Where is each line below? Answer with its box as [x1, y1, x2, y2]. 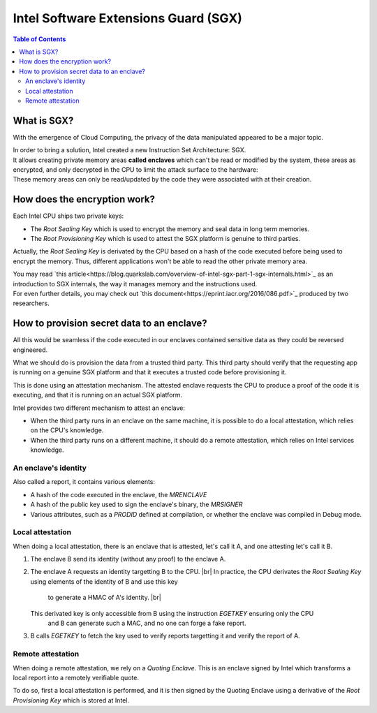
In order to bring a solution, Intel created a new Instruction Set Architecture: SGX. [13, 146, 246, 154]
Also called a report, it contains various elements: [13, 478, 156, 486]
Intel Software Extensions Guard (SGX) [13, 10, 242, 26]
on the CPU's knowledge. [30, 426, 104, 434]
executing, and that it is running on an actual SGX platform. [13, 391, 183, 399]
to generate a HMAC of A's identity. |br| [47, 594, 162, 602]
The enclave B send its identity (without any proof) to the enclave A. [30, 555, 226, 564]
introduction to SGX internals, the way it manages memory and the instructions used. [13, 279, 258, 288]
